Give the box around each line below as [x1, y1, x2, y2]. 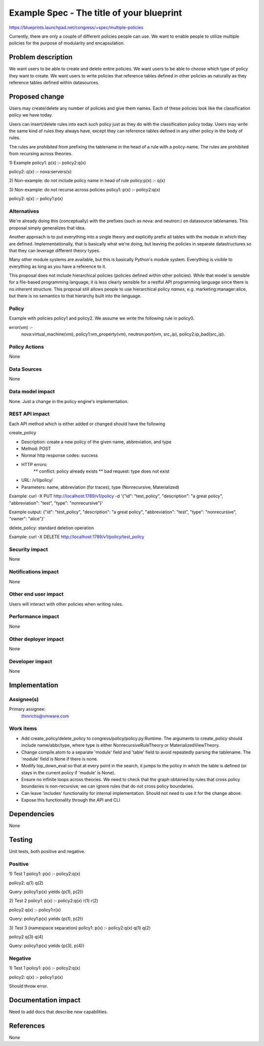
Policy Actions [9, 343, 44, 350]
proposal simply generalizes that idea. [9, 225, 86, 231]
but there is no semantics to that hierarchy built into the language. [9, 293, 142, 299]
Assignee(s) [9, 696, 39, 703]
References [9, 1022, 45, 1030]
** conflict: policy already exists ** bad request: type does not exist [33, 468, 170, 475]
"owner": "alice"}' [9, 516, 45, 522]
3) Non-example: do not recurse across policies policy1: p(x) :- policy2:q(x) [9, 187, 161, 192]
